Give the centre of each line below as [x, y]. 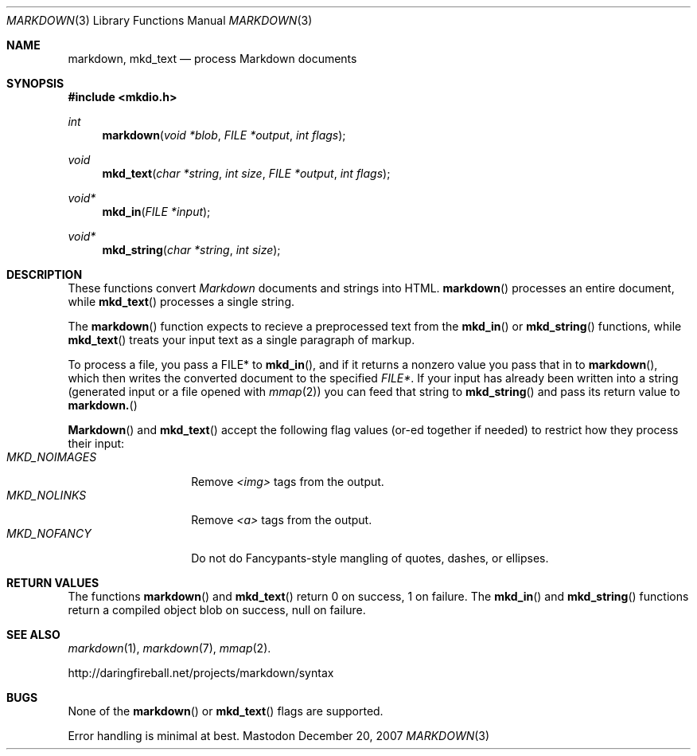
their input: [96, 443]
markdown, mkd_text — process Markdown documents [212, 59]
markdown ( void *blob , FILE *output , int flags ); [224, 135]
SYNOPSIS [35, 83]
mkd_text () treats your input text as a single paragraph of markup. [241, 340]
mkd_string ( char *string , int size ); [191, 250]
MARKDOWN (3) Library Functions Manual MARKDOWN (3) [160, 20]
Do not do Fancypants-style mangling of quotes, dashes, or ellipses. [370, 558]
